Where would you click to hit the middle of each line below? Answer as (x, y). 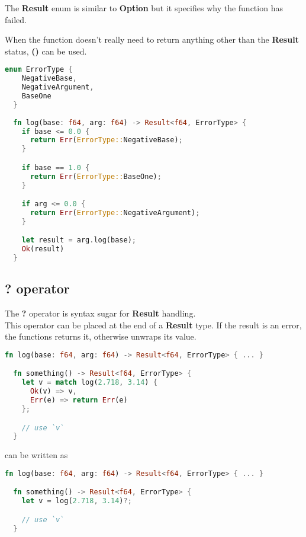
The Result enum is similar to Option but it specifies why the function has (144, 8)
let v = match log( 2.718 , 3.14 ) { (89, 383)
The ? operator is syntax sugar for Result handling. (100, 313)
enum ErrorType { (39, 70)
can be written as (36, 455)
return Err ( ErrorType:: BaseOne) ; (96, 176)
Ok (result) (43, 249)
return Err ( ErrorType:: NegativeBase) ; (106, 140)
